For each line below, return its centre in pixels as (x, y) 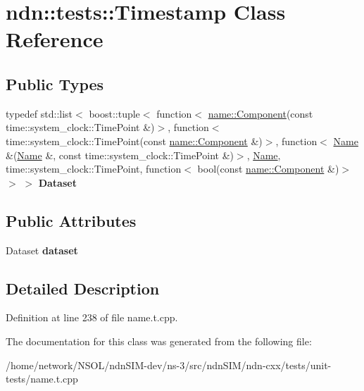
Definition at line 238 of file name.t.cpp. (92, 317)
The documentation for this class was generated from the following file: (159, 341)
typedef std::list (39, 113)
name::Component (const (261, 113)
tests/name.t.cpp (42, 379)
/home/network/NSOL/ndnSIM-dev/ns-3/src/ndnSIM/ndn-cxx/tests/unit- (169, 365)
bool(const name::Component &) (268, 169)
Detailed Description (83, 288)
